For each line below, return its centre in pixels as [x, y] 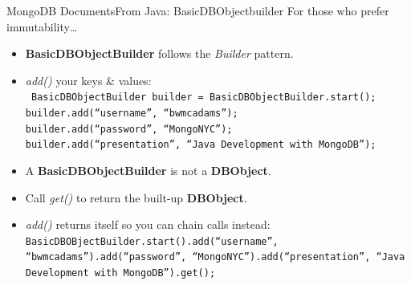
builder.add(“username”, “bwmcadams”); [132, 114]
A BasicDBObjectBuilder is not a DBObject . [148, 170]
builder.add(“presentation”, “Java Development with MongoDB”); [201, 145]
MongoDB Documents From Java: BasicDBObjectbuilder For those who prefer [198, 10]
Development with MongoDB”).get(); [120, 273]
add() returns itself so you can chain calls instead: [148, 224]
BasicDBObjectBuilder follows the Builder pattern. [159, 53]
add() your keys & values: [88, 80]
